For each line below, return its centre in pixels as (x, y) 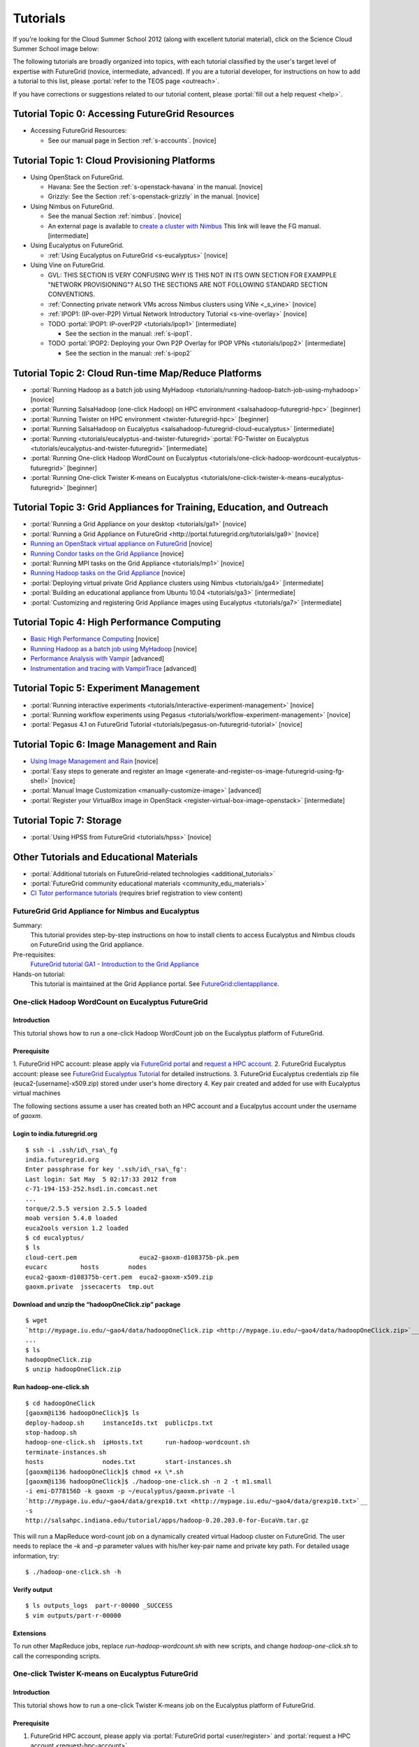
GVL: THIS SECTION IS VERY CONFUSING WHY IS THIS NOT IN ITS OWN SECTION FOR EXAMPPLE (192, 275)
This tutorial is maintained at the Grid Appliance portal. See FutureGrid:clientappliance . (155, 984)
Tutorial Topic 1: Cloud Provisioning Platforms (114, 160)
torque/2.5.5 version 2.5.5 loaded (86, 1208)
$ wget (37, 1320)
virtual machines (37, 1093)
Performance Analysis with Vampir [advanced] (97, 659)
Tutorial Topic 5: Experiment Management (106, 688)
